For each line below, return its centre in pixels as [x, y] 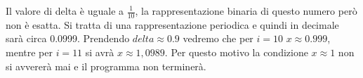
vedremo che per [218, 38]
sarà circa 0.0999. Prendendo [68, 38]
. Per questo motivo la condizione [236, 52]
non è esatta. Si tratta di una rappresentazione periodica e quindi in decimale [172, 24]
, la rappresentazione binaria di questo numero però [246, 11]
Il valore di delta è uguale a [65, 11]
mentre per [29, 52]
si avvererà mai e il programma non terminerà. [106, 66]
